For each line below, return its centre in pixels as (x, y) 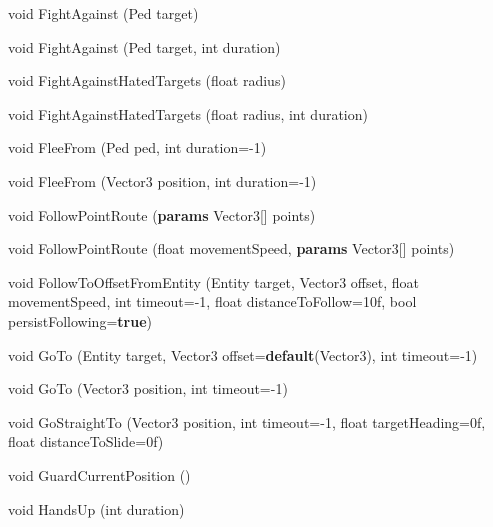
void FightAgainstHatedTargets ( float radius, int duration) (188, 113)
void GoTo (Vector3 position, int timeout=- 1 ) (148, 388)
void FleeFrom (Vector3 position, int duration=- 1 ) (162, 180)
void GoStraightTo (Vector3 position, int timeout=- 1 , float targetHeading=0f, (247, 421)
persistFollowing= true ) (80, 320)
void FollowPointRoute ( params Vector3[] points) (162, 214)
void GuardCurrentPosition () (99, 474)
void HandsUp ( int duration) (96, 508)
